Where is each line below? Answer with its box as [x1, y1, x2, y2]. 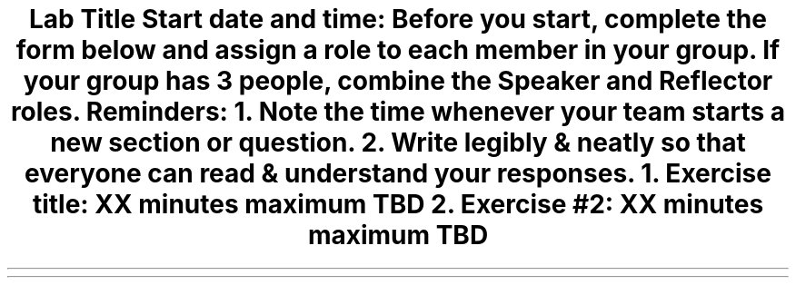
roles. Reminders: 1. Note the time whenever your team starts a [10, 96, 786, 127]
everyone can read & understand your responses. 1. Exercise [25, 158, 771, 189]
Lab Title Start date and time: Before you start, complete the [29, 4, 767, 34]
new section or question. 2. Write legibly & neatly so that [50, 127, 746, 158]
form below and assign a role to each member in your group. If [15, 34, 781, 65]
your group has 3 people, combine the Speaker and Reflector [23, 65, 773, 96]
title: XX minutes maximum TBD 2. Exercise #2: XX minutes [32, 189, 764, 220]
